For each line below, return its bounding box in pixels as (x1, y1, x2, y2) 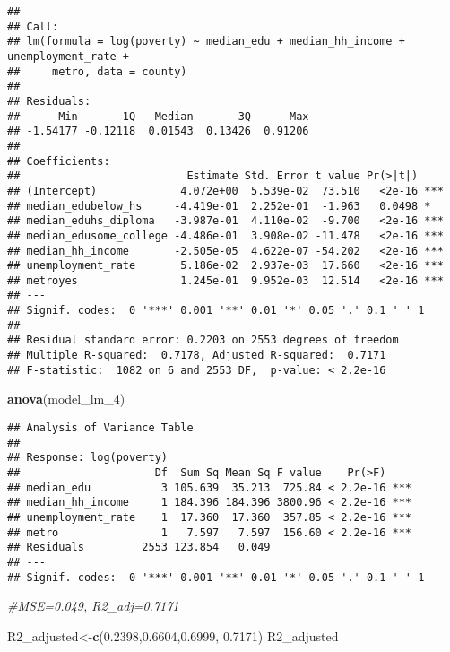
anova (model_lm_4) (7, 389, 125, 408)
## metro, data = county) (7, 65, 187, 78)
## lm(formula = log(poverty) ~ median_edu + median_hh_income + (7, 35, 405, 48)
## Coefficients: (7, 154, 110, 168)
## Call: (7, 20, 59, 33)
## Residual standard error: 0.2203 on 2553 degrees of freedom (7, 334, 399, 347)
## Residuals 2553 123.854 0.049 (7, 541, 271, 554)
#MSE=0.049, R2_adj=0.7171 (7, 596, 179, 615)
